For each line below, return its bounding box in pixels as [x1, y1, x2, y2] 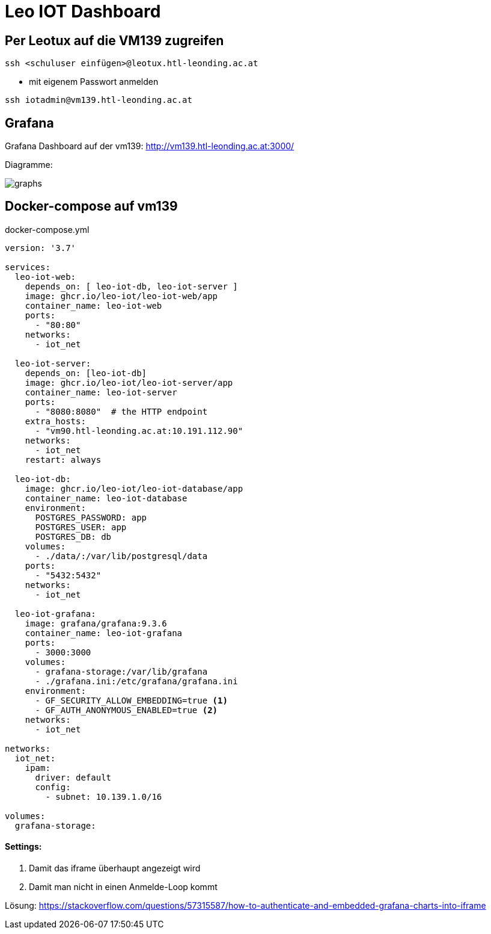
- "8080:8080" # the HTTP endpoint [35, 406, 208, 416]
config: [35, 782, 71, 792]
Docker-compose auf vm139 [5, 199, 178, 214]
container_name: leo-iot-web [25, 300, 162, 311]
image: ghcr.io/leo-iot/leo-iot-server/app [25, 377, 233, 388]
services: [5, 262, 50, 272]
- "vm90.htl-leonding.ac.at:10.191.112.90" [35, 425, 243, 436]
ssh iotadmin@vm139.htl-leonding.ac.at [5, 95, 192, 105]
